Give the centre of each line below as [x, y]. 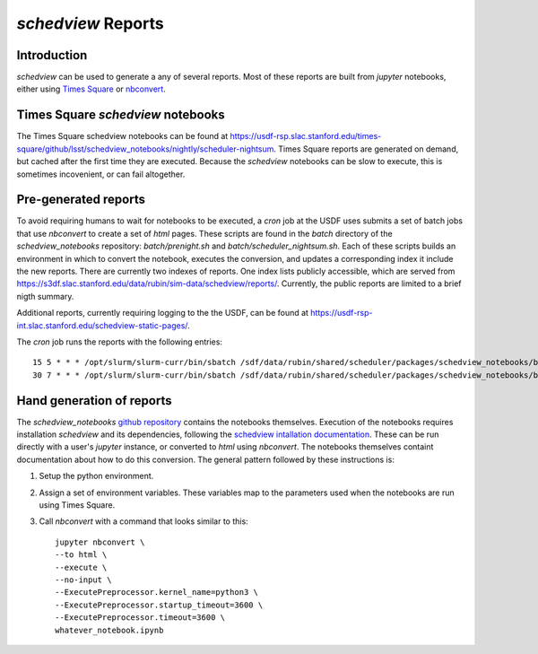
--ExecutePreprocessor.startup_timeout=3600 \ [159, 605]
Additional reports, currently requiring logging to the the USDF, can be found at [163, 313]
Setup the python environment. [96, 476]
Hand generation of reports [94, 401]
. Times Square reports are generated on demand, [366, 149]
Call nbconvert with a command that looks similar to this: [143, 521]
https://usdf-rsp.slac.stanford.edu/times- [306, 136]
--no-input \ [83, 580]
